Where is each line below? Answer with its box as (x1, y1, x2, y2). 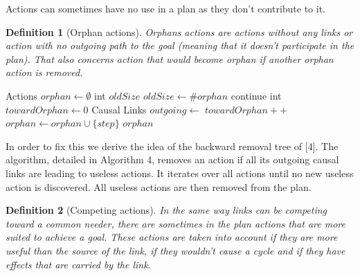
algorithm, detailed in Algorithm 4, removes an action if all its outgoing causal (6, 152, 339, 167)
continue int (231, 88, 282, 102)
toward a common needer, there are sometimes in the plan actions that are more (6, 216, 345, 230)
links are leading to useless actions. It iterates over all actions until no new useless (6, 165, 354, 180)
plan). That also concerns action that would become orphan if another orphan (6, 51, 334, 66)
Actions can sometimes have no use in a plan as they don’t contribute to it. (6, 1, 325, 15)
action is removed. (6, 65, 83, 80)
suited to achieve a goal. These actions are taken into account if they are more (6, 230, 338, 244)
